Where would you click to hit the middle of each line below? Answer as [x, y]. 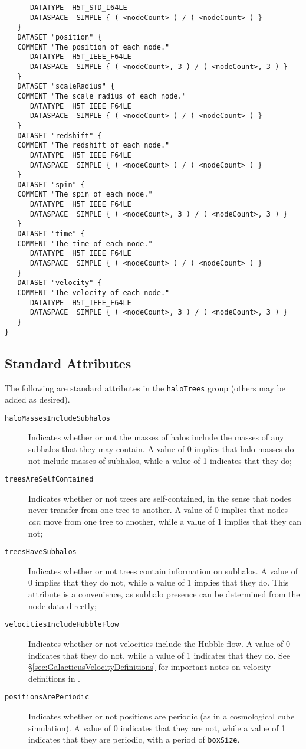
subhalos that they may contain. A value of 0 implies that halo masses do [161, 449]
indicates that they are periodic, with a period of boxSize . [134, 739]
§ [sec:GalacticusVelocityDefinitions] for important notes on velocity [150, 667]
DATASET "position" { [60, 37]
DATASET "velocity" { [60, 283]
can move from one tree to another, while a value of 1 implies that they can [165, 521]
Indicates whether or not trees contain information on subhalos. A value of [163, 570]
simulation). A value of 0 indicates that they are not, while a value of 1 [157, 727]
